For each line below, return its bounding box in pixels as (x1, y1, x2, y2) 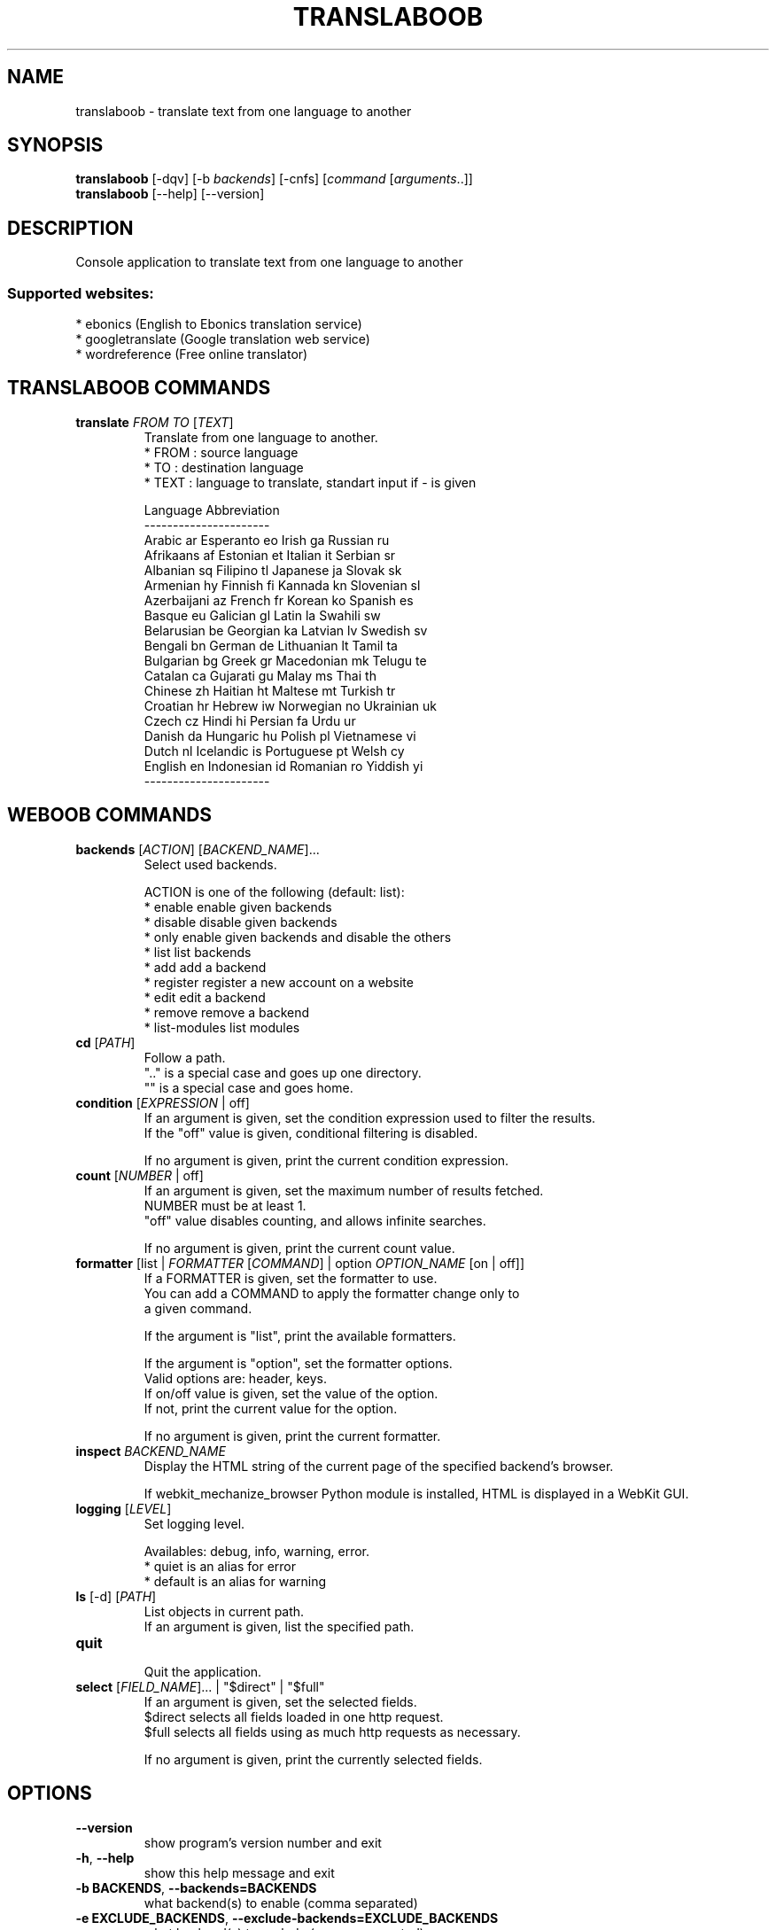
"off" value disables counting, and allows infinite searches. (144, 1212, 486, 1228)
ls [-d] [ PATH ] (75, 1588, 157, 1604)
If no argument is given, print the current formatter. (144, 1428, 441, 1444)
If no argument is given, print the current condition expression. (144, 1152, 509, 1168)
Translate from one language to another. (144, 429, 378, 445)
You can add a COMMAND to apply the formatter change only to (144, 1285, 520, 1301)
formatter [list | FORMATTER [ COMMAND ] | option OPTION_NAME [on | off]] (75, 1255, 525, 1271)
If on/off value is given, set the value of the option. (144, 1385, 438, 1401)
